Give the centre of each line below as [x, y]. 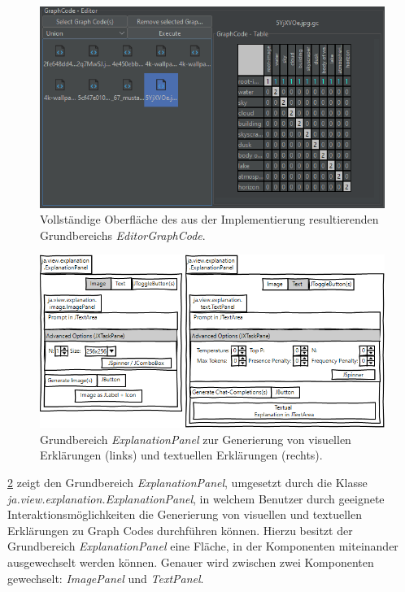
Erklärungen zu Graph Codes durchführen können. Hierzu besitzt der [180, 530]
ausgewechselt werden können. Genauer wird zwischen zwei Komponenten [191, 562]
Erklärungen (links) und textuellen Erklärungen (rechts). [181, 455]
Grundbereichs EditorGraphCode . [123, 235]
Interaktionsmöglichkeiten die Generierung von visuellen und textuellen [185, 514]
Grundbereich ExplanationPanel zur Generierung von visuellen [196, 439]
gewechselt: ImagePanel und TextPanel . [106, 578]
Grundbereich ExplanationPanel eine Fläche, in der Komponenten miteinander [203, 546]
